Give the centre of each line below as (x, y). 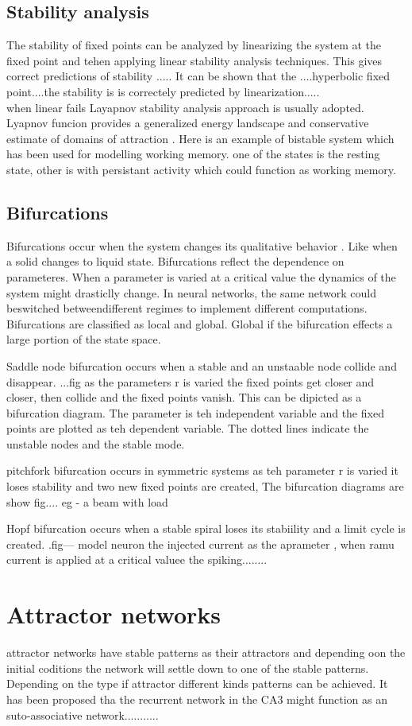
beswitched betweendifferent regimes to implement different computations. (187, 308)
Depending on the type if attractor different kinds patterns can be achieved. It (197, 683)
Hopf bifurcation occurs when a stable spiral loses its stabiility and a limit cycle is (206, 528)
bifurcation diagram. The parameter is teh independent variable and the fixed (195, 412)
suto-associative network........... (83, 714)
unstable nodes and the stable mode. (96, 443)
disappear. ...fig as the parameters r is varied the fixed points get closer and (191, 381)
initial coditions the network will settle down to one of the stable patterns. (188, 668)
